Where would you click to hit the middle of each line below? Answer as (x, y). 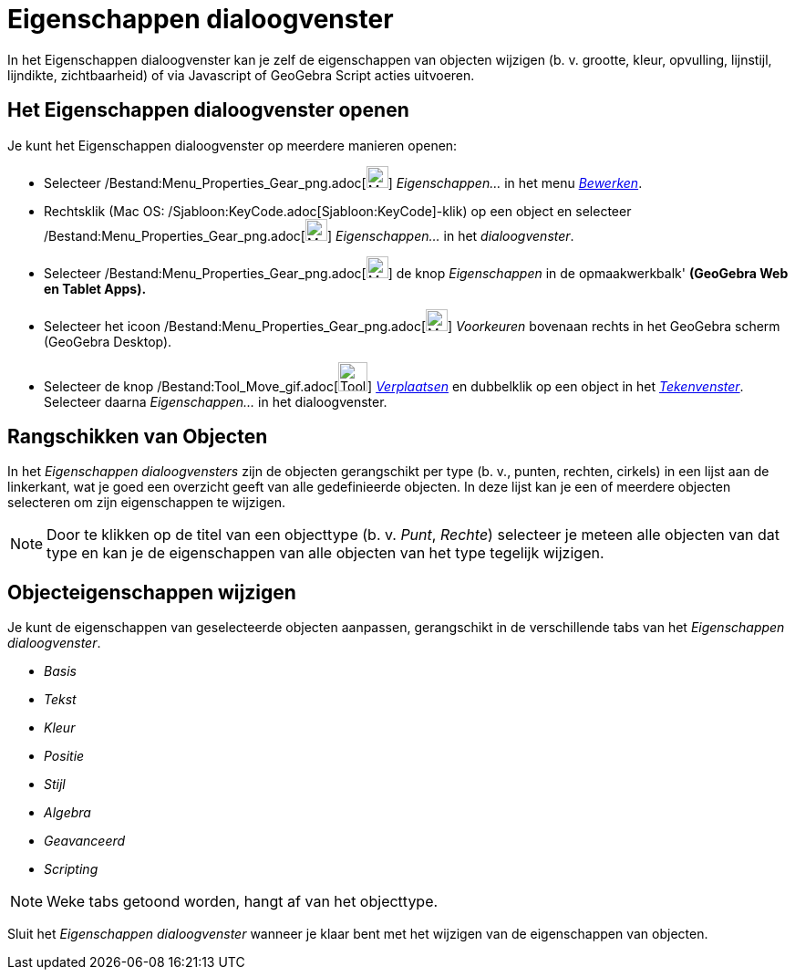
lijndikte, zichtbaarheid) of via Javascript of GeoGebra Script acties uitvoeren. (241, 75)
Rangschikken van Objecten (138, 437)
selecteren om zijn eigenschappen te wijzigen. (147, 503)
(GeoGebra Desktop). (108, 341)
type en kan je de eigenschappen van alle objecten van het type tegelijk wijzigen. (325, 553)
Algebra (67, 813)
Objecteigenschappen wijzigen (152, 592)
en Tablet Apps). (95, 288)
